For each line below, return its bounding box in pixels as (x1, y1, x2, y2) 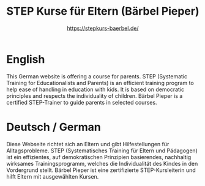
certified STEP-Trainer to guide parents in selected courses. (6, 99, 157, 106)
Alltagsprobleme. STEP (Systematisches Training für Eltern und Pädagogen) (6, 147, 198, 154)
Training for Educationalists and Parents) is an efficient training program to (6, 79, 194, 86)
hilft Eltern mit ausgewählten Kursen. (6, 173, 99, 180)
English (6, 52, 45, 66)
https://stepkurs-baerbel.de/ (67, 24, 139, 32)
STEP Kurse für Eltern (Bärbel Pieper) (6, 4, 199, 18)
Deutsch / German (6, 120, 101, 134)
